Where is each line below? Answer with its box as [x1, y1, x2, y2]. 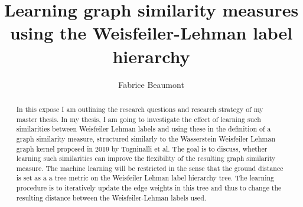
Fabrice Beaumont [118, 78, 184, 90]
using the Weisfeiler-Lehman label [9, 21, 293, 45]
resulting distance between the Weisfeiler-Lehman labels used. [16, 192, 207, 202]
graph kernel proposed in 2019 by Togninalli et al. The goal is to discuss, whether [16, 143, 268, 153]
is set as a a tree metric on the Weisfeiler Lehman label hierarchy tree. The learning [16, 173, 275, 183]
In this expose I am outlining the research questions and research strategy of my [16, 104, 263, 114]
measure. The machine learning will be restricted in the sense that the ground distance [16, 163, 284, 173]
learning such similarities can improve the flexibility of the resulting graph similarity [16, 153, 276, 163]
